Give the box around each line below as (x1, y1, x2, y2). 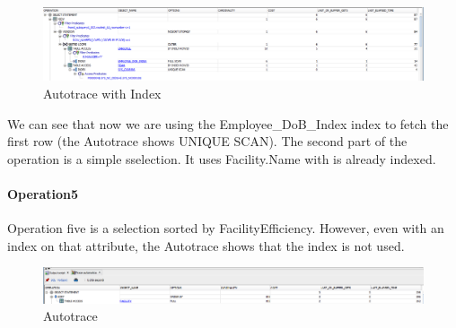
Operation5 (7, 184, 79, 203)
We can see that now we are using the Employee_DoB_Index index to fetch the (7, 114, 449, 133)
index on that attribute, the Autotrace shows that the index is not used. (7, 236, 405, 255)
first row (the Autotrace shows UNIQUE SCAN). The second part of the (7, 132, 408, 151)
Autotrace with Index (43, 83, 162, 102)
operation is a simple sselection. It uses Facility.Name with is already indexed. (7, 149, 436, 168)
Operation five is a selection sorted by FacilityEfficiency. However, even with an (7, 219, 444, 237)
